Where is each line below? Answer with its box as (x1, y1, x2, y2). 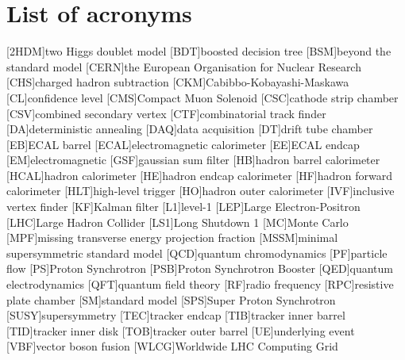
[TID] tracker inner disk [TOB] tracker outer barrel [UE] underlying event (6, 322, 355, 339)
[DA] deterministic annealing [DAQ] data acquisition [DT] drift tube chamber (6, 121, 373, 137)
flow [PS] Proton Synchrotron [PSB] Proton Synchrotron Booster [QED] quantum (6, 260, 394, 277)
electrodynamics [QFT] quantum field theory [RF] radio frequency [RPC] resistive (6, 276, 394, 293)
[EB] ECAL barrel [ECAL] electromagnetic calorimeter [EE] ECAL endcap (6, 136, 360, 152)
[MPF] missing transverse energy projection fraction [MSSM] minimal (6, 229, 338, 246)
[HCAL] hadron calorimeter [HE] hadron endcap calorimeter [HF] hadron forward (6, 167, 392, 183)
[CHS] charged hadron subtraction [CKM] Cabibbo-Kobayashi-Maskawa (6, 74, 349, 90)
